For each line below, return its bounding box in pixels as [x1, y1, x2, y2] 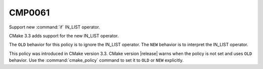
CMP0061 [9, 7, 50, 18]
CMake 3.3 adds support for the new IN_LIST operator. [9, 33, 119, 39]
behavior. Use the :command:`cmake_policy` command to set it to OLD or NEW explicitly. [9, 57, 184, 63]
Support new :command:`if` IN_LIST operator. [9, 24, 100, 30]
